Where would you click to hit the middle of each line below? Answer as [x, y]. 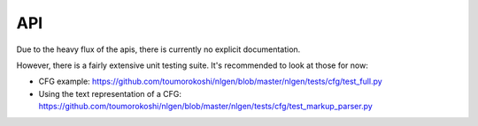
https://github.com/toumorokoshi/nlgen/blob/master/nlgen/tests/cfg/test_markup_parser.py [206, 107]
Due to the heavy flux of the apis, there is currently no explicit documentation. [158, 49]
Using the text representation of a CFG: [110, 93]
